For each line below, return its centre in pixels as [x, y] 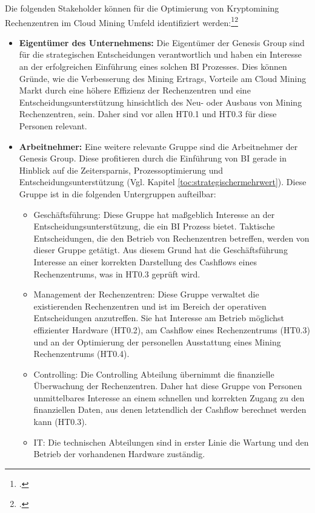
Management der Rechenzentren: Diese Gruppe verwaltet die [146, 294]
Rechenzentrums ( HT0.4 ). [81, 354]
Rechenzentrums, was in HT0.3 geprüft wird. [117, 273]
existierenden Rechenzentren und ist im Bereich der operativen [150, 306]
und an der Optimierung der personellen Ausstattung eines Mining [157, 341]
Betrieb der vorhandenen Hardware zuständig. [119, 454]
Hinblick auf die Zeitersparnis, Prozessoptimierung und [121, 170]
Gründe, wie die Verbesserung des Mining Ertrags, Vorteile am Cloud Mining [163, 78]
